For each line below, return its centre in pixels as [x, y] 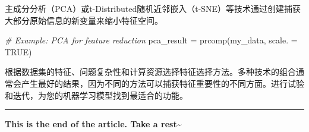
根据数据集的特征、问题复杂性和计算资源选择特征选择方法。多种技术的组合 [150, 72]
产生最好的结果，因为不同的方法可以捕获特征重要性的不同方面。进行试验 [163, 83]
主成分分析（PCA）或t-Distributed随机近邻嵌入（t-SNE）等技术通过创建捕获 [153, 8]
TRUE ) [18, 51]
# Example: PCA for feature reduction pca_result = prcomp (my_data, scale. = [151, 40]
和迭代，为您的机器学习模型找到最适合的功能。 [96, 95]
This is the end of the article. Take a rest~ [93, 124]
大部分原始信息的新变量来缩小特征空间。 [84, 20]
